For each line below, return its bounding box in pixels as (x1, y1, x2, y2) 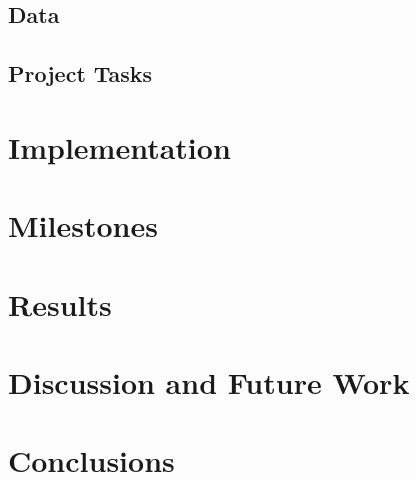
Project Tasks (8, 58, 153, 89)
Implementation (8, 126, 231, 167)
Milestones (8, 205, 158, 246)
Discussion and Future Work (8, 361, 410, 402)
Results (8, 283, 112, 324)
